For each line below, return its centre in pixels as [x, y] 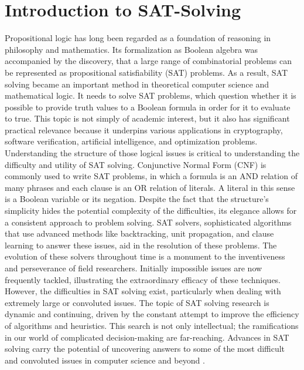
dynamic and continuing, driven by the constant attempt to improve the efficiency [152, 314]
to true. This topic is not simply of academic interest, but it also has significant [147, 118]
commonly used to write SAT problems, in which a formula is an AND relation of [151, 176]
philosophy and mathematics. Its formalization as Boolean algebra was [131, 49]
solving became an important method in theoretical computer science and [137, 84]
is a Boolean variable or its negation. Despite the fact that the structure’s [137, 199]
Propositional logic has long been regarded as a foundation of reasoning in [138, 38]
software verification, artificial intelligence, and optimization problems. [131, 141]
